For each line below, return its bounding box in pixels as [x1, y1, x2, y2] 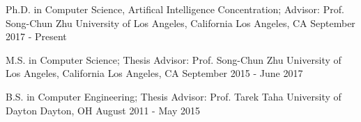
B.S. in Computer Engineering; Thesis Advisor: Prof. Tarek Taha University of [6, 89, 341, 103]
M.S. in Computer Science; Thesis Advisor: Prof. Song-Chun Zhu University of [6, 52, 341, 67]
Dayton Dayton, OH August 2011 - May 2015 [6, 103, 200, 117]
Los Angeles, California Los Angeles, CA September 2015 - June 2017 [6, 66, 303, 80]
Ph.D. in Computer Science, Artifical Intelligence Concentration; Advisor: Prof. [6, 2, 344, 16]
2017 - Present [6, 29, 67, 44]
